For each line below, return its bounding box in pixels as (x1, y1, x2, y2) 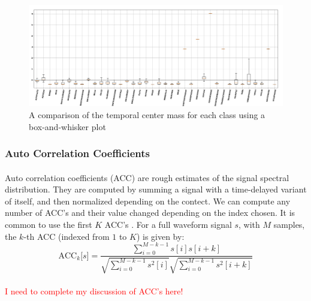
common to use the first (5, 218, 92, 230)
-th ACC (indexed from (23, 230, 110, 242)
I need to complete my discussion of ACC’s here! (5, 285, 183, 297)
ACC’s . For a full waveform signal (104, 218, 232, 230)
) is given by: (136, 230, 185, 242)
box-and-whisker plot (29, 120, 106, 133)
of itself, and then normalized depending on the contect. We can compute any (5, 194, 291, 207)
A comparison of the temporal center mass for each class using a (29, 108, 265, 121)
